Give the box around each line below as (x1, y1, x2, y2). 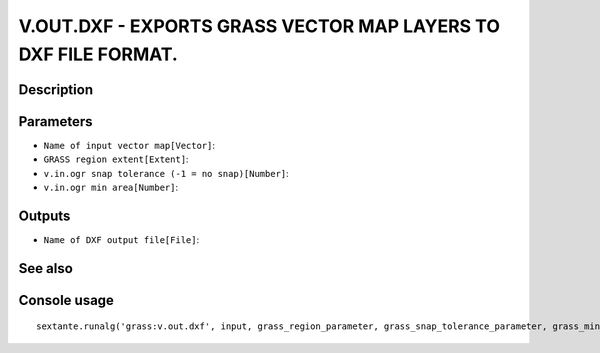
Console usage (18, 291, 115, 309)
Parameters (18, 113, 93, 130)
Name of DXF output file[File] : (43, 233, 200, 245)
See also (18, 260, 74, 277)
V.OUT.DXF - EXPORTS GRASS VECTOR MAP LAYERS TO (18, 15, 500, 37)
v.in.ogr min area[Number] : (43, 181, 179, 194)
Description (18, 81, 94, 98)
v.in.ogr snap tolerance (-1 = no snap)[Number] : (43, 167, 289, 179)
